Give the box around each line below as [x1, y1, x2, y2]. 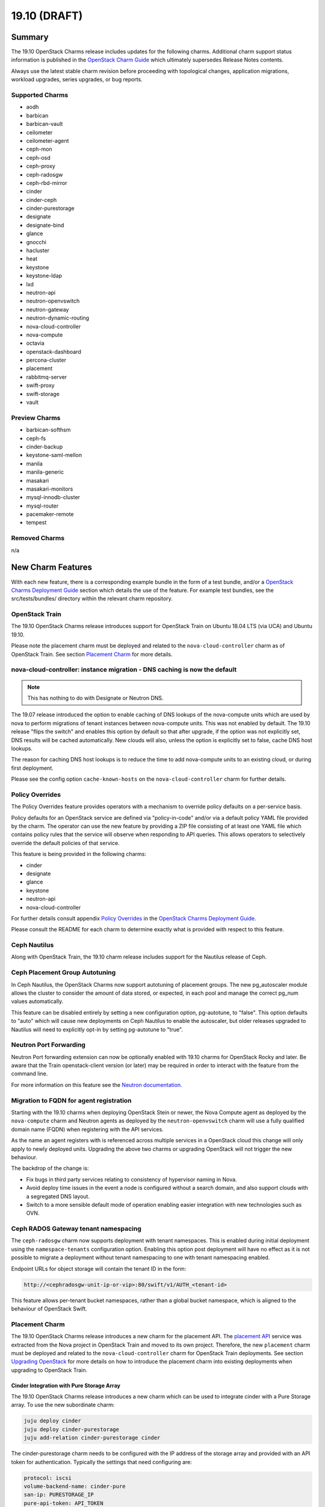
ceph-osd [26, 154, 51, 161]
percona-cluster [26, 356, 66, 364]
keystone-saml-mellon [26, 451, 82, 459]
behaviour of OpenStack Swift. [11, 1305, 87, 1312]
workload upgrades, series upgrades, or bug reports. [11, 76, 143, 83]
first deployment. [11, 764, 54, 772]
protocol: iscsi [23, 1474, 72, 1481]
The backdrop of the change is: [11, 1165, 90, 1172]
